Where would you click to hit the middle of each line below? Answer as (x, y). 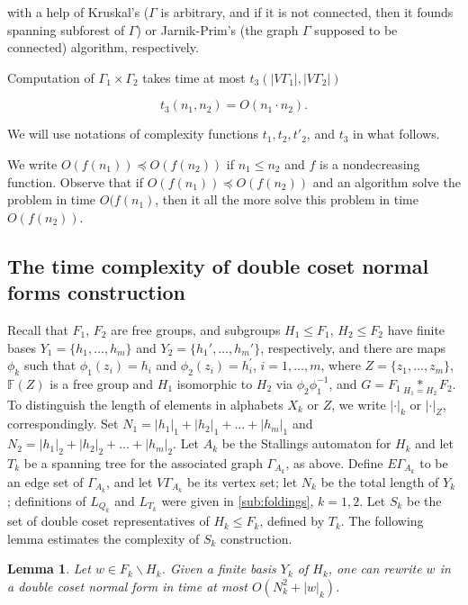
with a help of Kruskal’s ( (78, 12)
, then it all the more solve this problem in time (287, 199)
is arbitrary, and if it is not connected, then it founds (307, 12)
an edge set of (45, 481)
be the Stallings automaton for (306, 443)
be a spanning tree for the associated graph (143, 462)
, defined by (292, 521)
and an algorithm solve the (387, 181)
